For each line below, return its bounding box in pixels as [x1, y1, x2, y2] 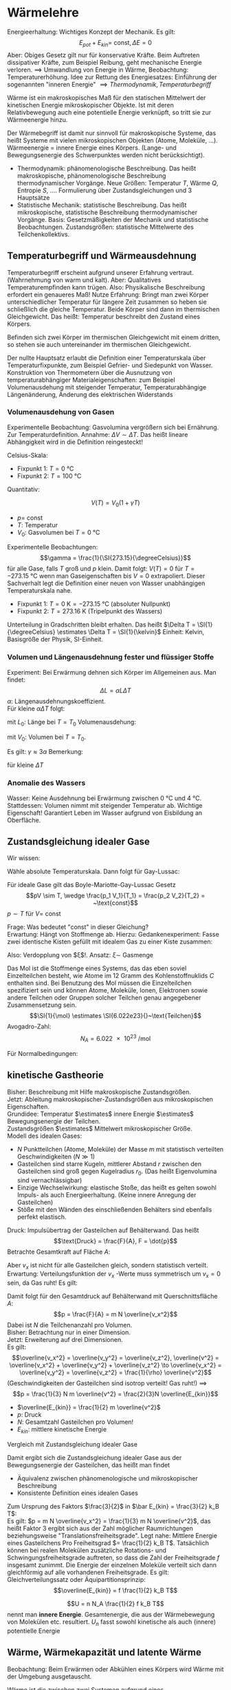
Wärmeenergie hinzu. [7, 115, 68, 123]
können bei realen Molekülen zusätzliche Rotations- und [7, 1546, 166, 1554]
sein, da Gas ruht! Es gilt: [7, 1279, 78, 1287]
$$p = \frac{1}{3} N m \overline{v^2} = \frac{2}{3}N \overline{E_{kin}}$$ [12, 1390, 219, 1398]
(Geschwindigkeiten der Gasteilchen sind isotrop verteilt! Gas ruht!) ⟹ [7, 1379, 208, 1387]
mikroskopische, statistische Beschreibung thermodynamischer [16, 208, 198, 216]
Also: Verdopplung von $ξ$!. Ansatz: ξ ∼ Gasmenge [7, 951, 153, 959]
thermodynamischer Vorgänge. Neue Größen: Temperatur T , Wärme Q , [16, 179, 219, 187]
